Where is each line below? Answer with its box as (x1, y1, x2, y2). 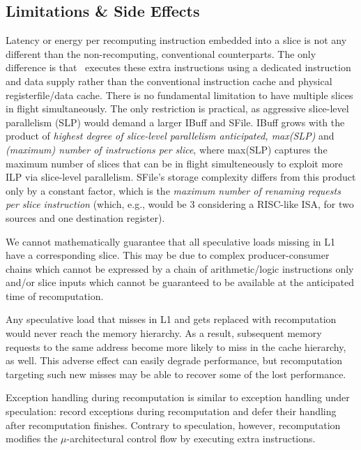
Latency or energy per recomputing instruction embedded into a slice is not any (6, 33, 347, 47)
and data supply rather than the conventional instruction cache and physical (6, 73, 332, 88)
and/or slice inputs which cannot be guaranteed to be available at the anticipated (6, 275, 354, 290)
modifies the (6, 431, 58, 446)
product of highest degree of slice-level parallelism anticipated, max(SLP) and (6, 128, 335, 143)
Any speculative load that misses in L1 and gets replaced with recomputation (6, 312, 337, 327)
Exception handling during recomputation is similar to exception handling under (6, 390, 350, 405)
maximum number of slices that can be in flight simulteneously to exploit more (6, 156, 343, 170)
